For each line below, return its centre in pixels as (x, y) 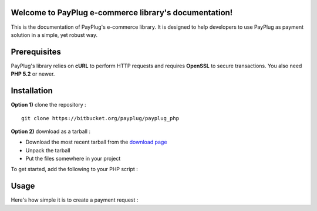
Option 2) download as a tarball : (51, 131)
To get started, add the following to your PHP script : (74, 169)
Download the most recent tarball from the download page (96, 142)
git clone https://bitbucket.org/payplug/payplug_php (100, 118)
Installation (32, 91)
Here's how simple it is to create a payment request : (75, 200)
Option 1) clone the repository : (48, 105)
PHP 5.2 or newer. (33, 74)
